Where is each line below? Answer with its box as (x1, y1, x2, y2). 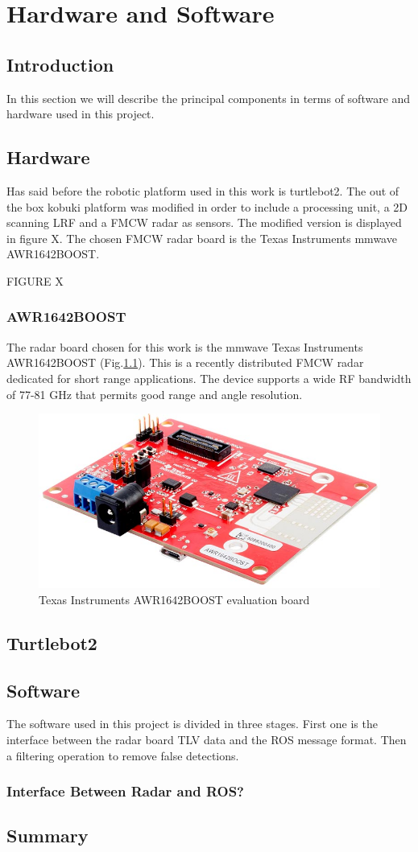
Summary (6, 823, 89, 848)
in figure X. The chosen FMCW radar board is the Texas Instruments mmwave (6, 229, 397, 246)
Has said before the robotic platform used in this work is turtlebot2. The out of (6, 182, 399, 199)
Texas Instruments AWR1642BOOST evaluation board (39, 591, 310, 607)
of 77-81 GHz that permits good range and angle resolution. (6, 385, 303, 402)
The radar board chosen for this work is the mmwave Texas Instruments (6, 338, 363, 355)
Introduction (6, 51, 114, 76)
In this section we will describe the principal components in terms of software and (6, 89, 411, 106)
